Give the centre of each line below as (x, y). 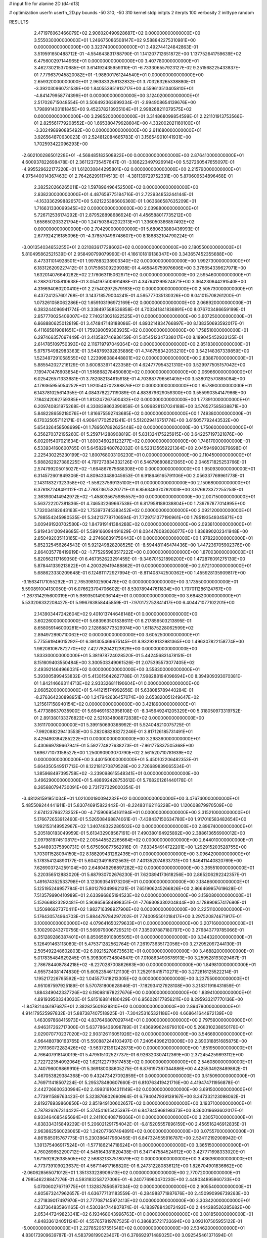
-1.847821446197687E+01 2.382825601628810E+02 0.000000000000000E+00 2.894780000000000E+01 (131, 1006)
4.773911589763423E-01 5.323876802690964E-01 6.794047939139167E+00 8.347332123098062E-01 (139, 1096)
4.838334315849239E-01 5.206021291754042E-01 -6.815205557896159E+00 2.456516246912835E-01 (140, 1124)
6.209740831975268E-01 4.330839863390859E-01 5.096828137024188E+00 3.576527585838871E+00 (140, 407)
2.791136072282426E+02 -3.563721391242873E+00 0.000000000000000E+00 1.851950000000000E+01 (143, 1048)
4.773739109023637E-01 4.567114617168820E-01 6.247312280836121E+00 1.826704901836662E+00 (138, 1166)
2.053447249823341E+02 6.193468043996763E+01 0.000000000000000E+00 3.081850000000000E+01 (143, 1214)
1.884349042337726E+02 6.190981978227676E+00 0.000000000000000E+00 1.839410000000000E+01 (143, 992)
